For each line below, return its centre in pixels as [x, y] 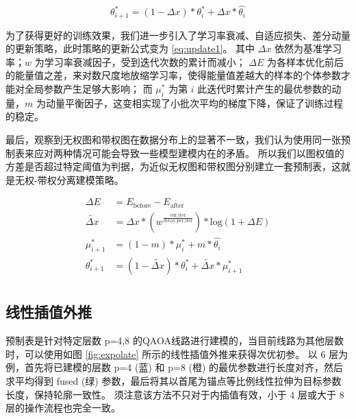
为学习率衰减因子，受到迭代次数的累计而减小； [140, 61]
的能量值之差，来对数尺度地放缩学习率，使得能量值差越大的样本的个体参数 [173, 75]
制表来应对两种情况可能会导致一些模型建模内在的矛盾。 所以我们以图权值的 [175, 153]
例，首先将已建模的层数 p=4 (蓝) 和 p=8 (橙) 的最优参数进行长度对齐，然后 [175, 367]
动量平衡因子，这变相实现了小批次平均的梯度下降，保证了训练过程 [194, 103]
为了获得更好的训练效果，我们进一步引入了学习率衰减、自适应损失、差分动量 [178, 35]
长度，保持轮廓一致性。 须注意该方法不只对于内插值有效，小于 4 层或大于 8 [175, 394]
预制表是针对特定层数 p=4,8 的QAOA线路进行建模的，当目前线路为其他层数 [175, 340]
